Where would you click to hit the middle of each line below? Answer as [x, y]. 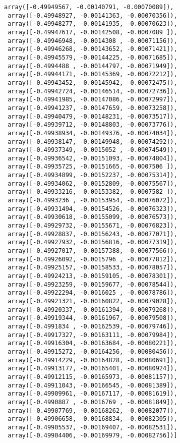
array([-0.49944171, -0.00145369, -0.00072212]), [93, 74]
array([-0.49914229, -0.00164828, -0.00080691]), [93, 360]
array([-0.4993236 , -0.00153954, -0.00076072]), [93, 201]
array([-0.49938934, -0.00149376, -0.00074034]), [93, 133]
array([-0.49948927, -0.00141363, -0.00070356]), [93, 15]
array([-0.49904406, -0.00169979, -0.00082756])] [93, 436]
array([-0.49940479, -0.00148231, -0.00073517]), [93, 116]
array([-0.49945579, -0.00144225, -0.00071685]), [93, 57]
